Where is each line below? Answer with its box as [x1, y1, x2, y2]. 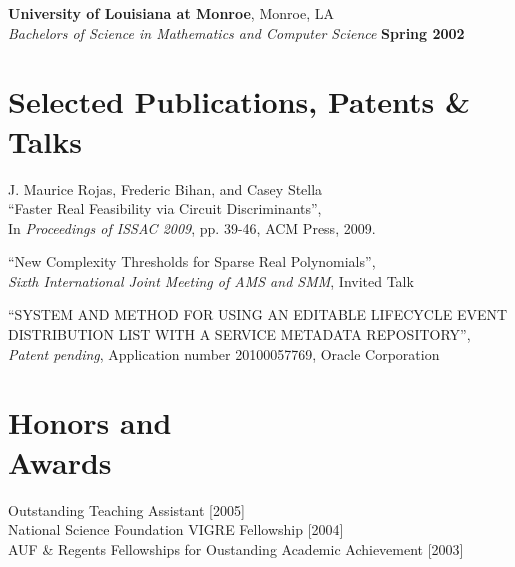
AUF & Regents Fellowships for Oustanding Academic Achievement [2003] [8, 538, 464, 559]
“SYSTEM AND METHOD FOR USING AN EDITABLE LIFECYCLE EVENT [8, 304, 508, 325]
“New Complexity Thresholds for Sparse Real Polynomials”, [8, 251, 376, 272]
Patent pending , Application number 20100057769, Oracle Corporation [8, 343, 440, 364]
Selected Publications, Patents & [8, 81, 470, 122]
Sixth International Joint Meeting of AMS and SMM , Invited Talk [8, 270, 414, 291]
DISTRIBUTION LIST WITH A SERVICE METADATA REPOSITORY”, [8, 324, 471, 345]
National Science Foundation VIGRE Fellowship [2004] [8, 519, 344, 540]
